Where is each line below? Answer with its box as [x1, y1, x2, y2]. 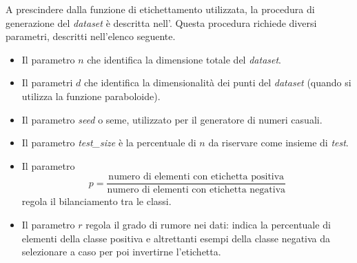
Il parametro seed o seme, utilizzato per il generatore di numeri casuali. [21, 112, 323, 126]
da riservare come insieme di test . [208, 135, 349, 150]
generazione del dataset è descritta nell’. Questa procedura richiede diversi [6, 15, 317, 30]
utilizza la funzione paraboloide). [21, 88, 161, 103]
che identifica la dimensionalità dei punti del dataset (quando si [83, 75, 351, 90]
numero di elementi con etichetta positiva [108, 172, 285, 182]
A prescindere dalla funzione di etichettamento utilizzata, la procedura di [6, 2, 315, 16]
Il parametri [21, 75, 73, 90]
